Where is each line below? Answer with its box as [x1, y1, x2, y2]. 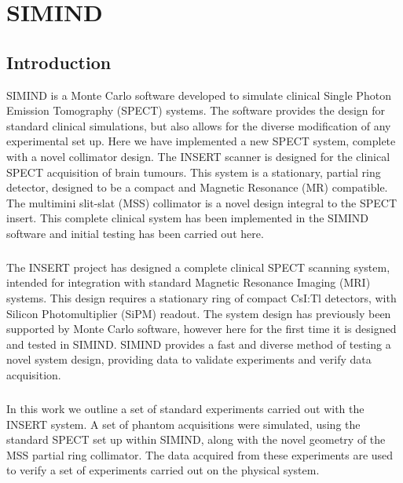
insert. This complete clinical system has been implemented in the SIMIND [6, 210, 369, 226]
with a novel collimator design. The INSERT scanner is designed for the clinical [6, 148, 390, 164]
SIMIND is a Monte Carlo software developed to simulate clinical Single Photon [6, 86, 391, 103]
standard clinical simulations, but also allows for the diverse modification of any [6, 117, 391, 134]
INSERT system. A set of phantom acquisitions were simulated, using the [6, 415, 361, 432]
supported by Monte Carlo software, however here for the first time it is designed [6, 320, 397, 337]
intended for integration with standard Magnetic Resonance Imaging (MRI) [6, 274, 371, 291]
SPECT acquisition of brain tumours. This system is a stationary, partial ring [6, 163, 381, 180]
